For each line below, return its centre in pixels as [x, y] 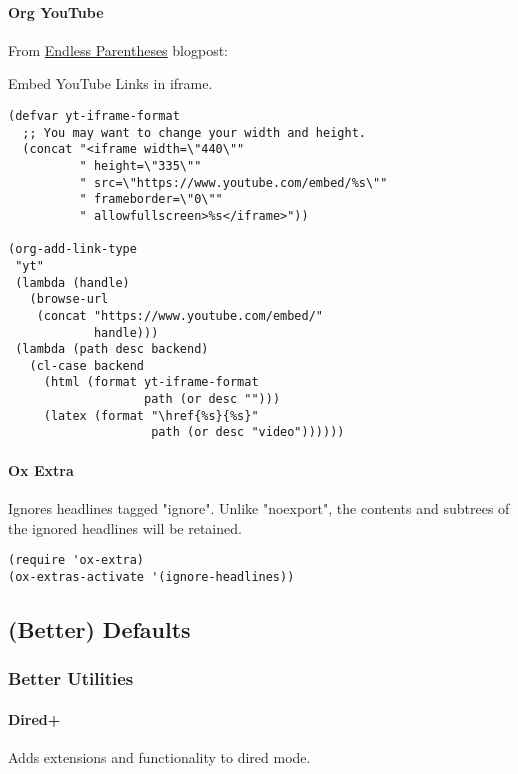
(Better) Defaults [99, 628]
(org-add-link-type [72, 249]
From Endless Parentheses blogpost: [118, 49]
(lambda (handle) [72, 282]
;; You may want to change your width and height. [194, 132]
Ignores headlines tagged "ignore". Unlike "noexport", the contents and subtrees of [259, 507]
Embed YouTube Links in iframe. [110, 83]
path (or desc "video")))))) [248, 432]
